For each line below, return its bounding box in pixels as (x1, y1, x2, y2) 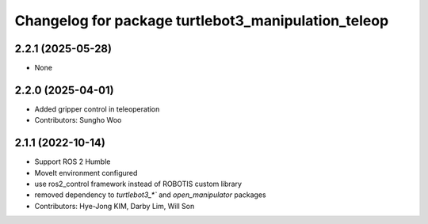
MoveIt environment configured (34, 168, 138, 177)
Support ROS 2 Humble (34, 157, 111, 166)
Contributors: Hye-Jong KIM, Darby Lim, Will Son (34, 201, 195, 211)
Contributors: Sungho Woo (34, 116, 122, 125)
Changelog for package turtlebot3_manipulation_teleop (14, 12, 389, 29)
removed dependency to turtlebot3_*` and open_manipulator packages (34, 190, 266, 199)
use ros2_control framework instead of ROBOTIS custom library (34, 179, 242, 189)
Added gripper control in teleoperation (34, 104, 160, 114)
